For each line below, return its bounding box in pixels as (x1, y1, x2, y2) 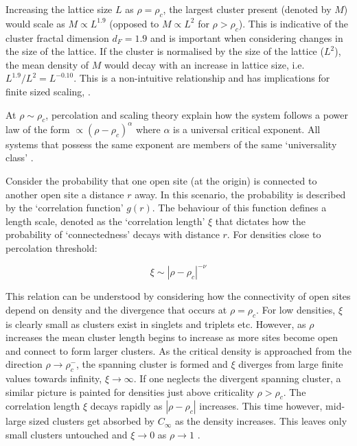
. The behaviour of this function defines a (152, 200, 327, 215)
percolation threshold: (5, 241, 97, 255)
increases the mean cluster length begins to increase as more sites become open (5, 330, 338, 344)
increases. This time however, (199, 399, 323, 413)
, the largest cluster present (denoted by (163, 2, 332, 16)
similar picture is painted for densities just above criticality (5, 384, 254, 399)
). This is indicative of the (238, 16, 348, 30)
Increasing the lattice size (5, 2, 113, 16)
